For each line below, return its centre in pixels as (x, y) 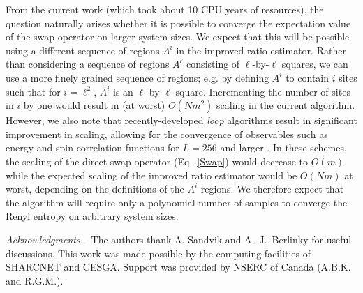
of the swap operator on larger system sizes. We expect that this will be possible (178, 37)
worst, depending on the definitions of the (95, 189)
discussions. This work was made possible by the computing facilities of (158, 253)
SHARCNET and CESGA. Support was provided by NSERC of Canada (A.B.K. (178, 267)
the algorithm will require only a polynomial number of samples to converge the (177, 202)
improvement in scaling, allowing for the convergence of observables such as (167, 134)
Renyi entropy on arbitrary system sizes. (92, 216)
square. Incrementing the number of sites (263, 91)
